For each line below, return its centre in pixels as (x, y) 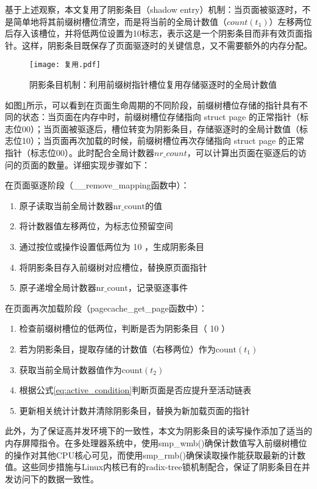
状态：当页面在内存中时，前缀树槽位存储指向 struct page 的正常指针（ (161, 117)
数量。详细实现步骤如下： (98, 164)
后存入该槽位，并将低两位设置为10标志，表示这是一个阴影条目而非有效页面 (154, 33)
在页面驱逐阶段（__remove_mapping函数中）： (97, 185)
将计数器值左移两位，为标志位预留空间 (96, 226)
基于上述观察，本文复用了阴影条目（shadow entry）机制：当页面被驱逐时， (154, 9)
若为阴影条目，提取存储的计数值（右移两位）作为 (117, 348)
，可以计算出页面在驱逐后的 (242, 152)
